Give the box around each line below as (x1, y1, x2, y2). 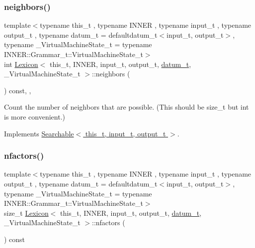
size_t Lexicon (4, 207, 49, 218)
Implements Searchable (4, 128, 74, 138)
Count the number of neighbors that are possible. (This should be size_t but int (4, 102, 249, 112)
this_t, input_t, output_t (85, 128, 166, 138)
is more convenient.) (4, 111, 65, 122)
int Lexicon (4, 59, 38, 69)
